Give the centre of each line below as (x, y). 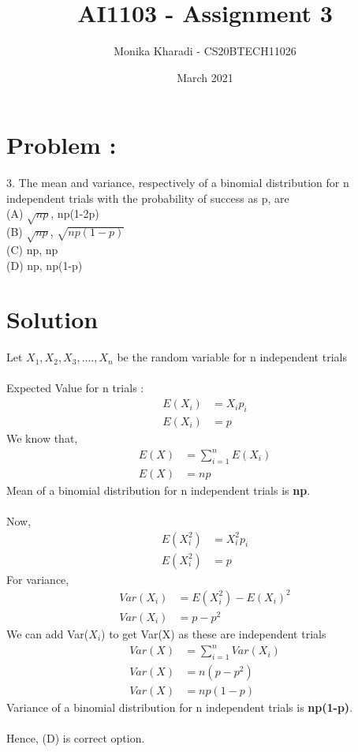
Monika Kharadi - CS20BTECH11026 (205, 51)
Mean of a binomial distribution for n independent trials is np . (158, 490)
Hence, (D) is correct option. (76, 738)
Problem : (62, 145)
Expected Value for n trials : (75, 388)
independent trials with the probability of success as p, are (148, 198)
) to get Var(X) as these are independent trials (214, 633)
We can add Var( (48, 633)
